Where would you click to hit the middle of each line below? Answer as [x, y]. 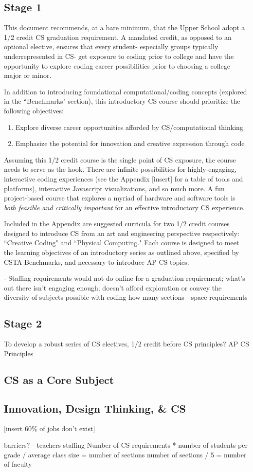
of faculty [18, 464]
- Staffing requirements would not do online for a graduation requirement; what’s [125, 278]
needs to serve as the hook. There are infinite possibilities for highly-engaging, [120, 169]
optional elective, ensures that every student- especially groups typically [111, 46]
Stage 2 [23, 323]
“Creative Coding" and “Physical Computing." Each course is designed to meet [122, 243]
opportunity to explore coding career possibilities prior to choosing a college [117, 65]
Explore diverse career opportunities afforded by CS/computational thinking [129, 127]
